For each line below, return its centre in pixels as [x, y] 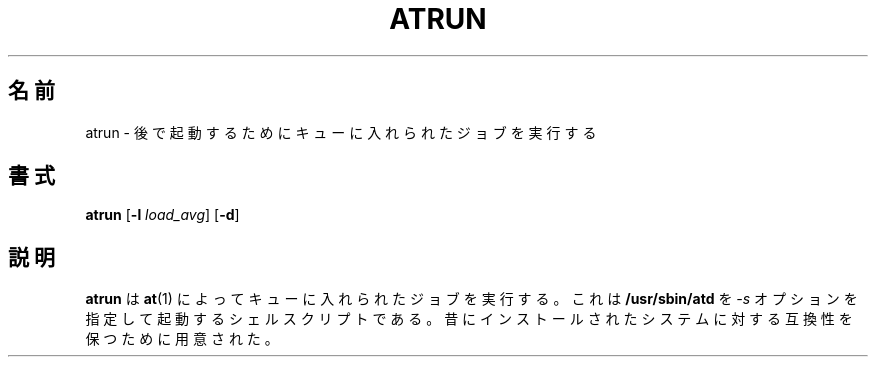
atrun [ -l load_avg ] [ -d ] [162, 215]
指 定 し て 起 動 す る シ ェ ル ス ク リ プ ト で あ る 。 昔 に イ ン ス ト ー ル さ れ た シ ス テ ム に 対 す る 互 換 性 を [469, 319]
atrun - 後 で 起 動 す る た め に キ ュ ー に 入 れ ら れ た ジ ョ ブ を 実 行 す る [341, 132]
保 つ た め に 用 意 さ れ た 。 [182, 339]
